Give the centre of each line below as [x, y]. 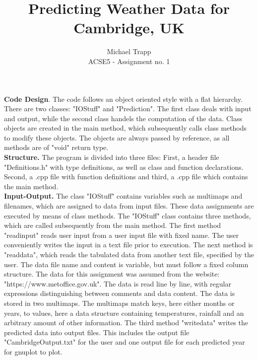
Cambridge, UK [129, 28]
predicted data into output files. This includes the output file [97, 332]
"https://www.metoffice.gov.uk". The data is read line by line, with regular [118, 283]
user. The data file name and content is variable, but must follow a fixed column [126, 264]
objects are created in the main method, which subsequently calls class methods [126, 128]
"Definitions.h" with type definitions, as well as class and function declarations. [124, 167]
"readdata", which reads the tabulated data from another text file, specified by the [129, 254]
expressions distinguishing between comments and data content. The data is [120, 293]
